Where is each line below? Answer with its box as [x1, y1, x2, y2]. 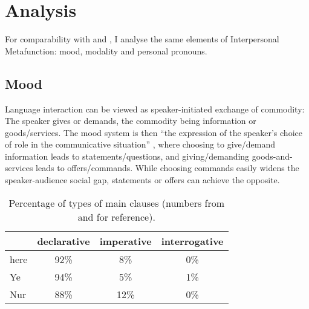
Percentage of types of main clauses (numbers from [8, 195, 225, 210]
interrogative [161, 233, 224, 248]
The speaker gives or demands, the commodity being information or [5, 114, 256, 127]
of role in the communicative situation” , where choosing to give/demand [5, 138, 276, 151]
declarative [37, 233, 90, 248]
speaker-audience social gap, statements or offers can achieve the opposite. [5, 174, 280, 186]
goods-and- [252, 149, 293, 162]
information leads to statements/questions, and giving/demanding [5, 149, 250, 162]
